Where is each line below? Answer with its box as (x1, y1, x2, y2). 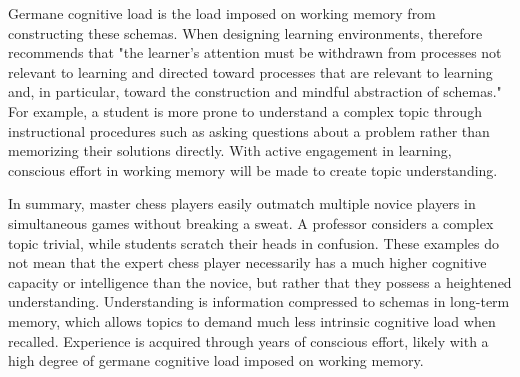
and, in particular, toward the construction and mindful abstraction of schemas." (8, 81, 502, 102)
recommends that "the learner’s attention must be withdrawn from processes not (8, 42, 502, 63)
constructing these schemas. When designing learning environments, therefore (8, 22, 483, 43)
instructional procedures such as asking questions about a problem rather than (8, 120, 490, 141)
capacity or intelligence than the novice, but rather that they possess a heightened (8, 271, 512, 292)
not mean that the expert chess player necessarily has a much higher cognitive (8, 252, 487, 273)
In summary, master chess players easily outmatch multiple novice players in (8, 193, 476, 214)
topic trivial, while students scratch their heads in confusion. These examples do (8, 232, 500, 253)
